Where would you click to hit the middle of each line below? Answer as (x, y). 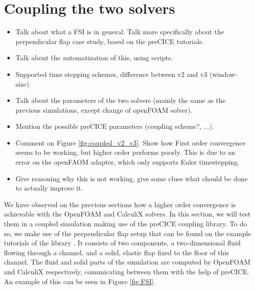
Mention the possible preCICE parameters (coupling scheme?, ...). (115, 126)
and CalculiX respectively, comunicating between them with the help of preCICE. (127, 271)
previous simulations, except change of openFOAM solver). (104, 109)
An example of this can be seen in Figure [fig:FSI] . (80, 281)
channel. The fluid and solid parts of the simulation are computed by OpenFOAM (127, 262)
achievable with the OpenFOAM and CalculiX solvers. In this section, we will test (127, 214)
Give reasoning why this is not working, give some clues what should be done (131, 178)
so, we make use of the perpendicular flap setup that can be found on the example (127, 233)
